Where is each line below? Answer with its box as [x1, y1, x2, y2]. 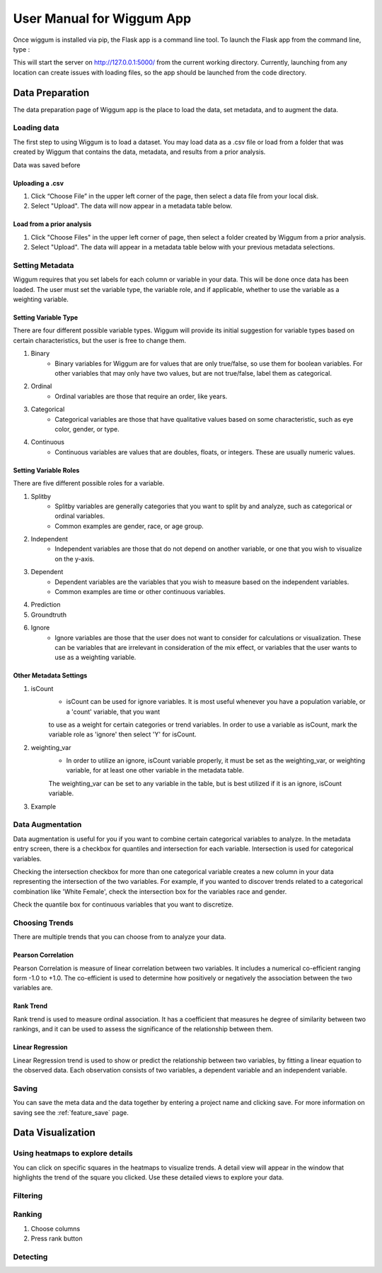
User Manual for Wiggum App [13, 11, 192, 26]
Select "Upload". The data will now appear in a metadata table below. [30, 202, 233, 211]
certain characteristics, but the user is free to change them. [13, 336, 187, 344]
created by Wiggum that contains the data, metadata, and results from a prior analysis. [13, 147, 266, 156]
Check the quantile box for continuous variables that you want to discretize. [13, 900, 233, 909]
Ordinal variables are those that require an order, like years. [54, 392, 228, 400]
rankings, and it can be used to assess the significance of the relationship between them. [13, 1025, 274, 1033]
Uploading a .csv [13, 179, 64, 187]
